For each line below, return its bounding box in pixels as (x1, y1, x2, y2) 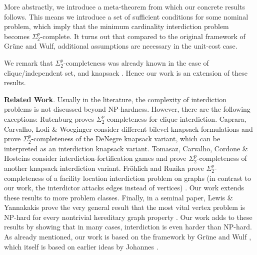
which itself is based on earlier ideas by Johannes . (4, 241, 158, 251)
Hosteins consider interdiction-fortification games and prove (4, 153, 186, 163)
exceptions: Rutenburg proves (4, 113, 94, 124)
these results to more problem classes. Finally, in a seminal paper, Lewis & (4, 192, 233, 202)
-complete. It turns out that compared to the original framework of (40, 31, 245, 41)
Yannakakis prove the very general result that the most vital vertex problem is (4, 202, 245, 212)
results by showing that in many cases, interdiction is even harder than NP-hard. (4, 221, 252, 232)
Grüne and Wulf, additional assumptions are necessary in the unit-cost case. (4, 41, 237, 51)
